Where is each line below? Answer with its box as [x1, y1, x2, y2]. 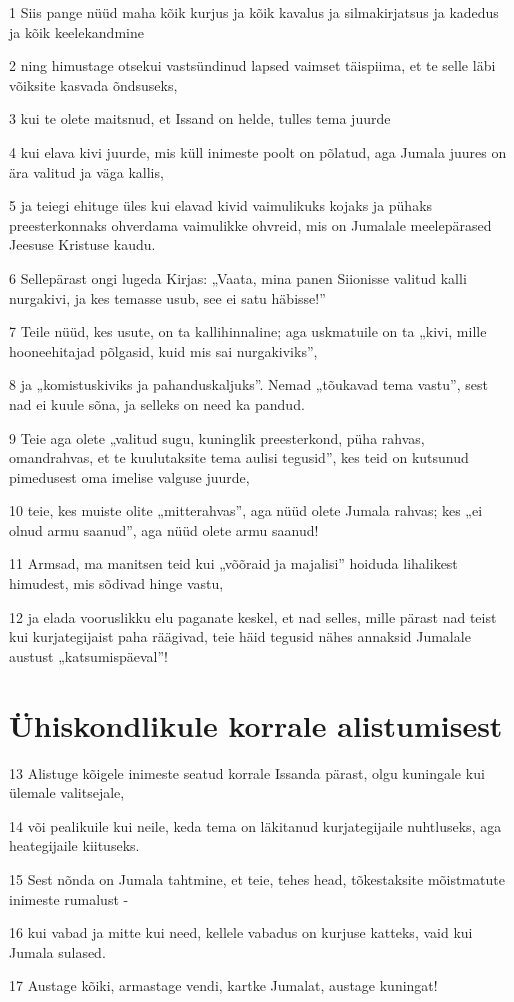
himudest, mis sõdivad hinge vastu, [9, 573, 224, 594]
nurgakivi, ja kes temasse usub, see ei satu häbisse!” [9, 287, 326, 308]
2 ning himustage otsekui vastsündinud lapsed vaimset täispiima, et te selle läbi [9, 55, 496, 76]
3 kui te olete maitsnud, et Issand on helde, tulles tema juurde [9, 108, 391, 129]
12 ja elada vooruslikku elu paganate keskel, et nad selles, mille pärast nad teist [9, 606, 497, 627]
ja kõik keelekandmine [9, 21, 144, 42]
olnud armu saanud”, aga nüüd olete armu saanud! [9, 519, 319, 540]
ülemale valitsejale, [9, 782, 125, 803]
